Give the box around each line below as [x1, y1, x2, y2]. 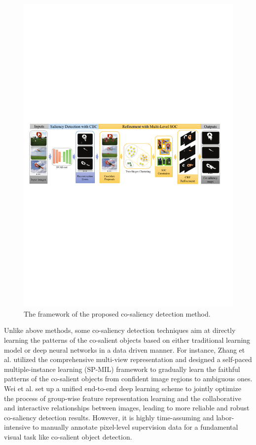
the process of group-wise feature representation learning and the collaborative [4, 393, 241, 403]
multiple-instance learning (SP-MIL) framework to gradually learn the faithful [4, 364, 240, 374]
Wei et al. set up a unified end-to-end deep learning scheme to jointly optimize [4, 383, 241, 393]
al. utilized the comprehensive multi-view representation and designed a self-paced [4, 354, 252, 364]
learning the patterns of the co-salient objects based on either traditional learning [4, 335, 251, 345]
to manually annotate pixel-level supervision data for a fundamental [33, 422, 238, 432]
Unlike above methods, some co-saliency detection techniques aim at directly [4, 325, 236, 335]
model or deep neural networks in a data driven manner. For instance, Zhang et [4, 344, 245, 355]
